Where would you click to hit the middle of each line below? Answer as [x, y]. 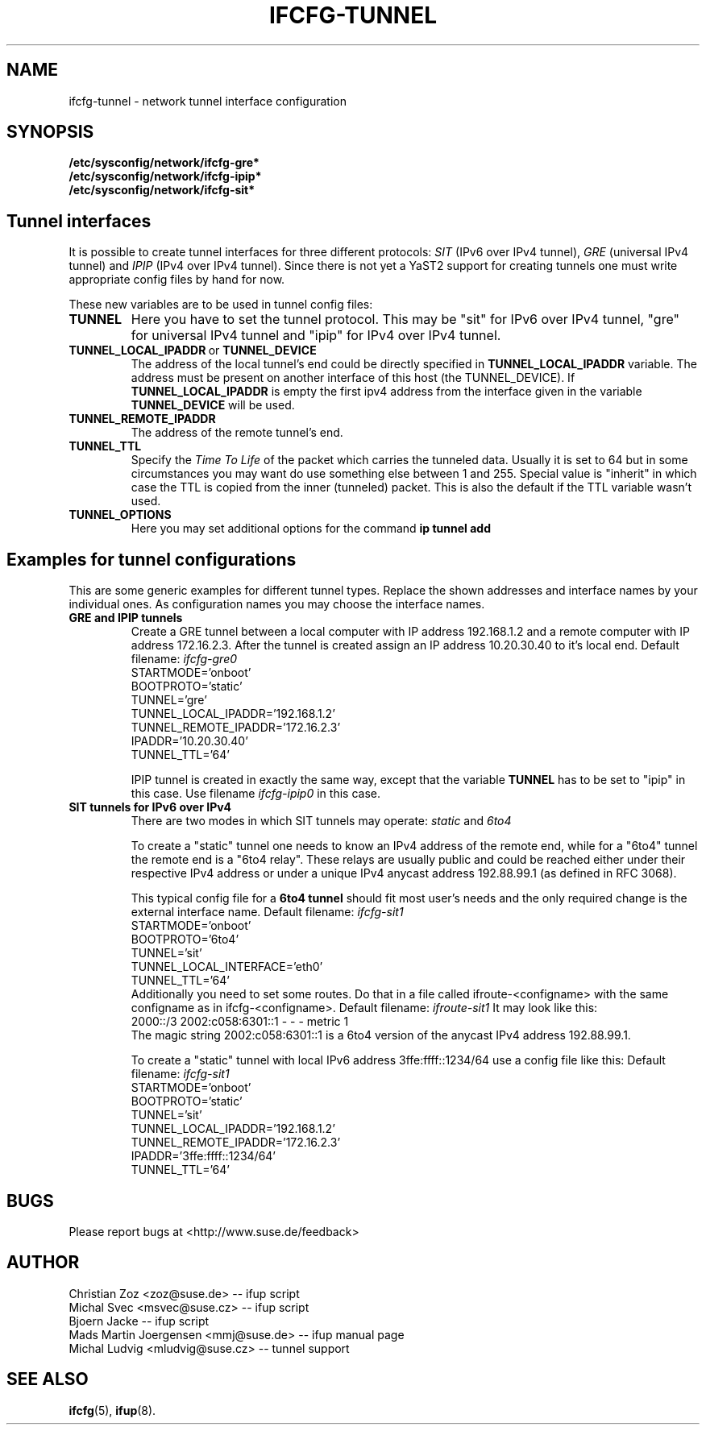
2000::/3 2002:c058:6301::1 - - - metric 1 [240, 1022]
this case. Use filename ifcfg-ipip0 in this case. [255, 794]
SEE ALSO [48, 1379]
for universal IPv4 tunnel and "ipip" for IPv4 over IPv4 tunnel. [316, 336]
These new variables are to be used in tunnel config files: [221, 305]
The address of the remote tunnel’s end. [237, 433]
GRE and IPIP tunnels [126, 618]
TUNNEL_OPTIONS [120, 515]
